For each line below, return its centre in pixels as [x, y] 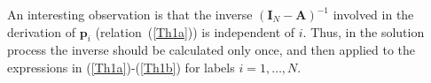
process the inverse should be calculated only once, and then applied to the [212, 50]
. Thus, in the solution [364, 31]
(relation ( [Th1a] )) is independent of [195, 31]
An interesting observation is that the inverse [130, 14]
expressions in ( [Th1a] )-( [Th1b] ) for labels [121, 67]
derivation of [42, 31]
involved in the [373, 14]
